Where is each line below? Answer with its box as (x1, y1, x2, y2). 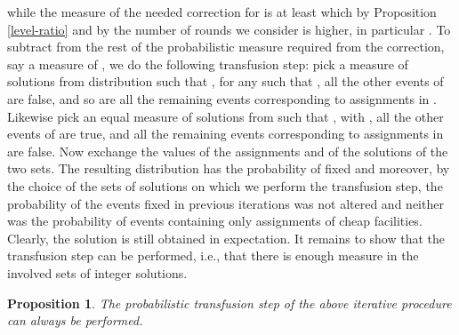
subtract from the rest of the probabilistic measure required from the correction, (7, 37, 445, 56)
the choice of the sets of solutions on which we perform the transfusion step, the (7, 176, 443, 195)
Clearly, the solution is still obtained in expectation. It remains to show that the (7, 228, 446, 247)
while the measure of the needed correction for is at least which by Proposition (7, 3, 437, 20)
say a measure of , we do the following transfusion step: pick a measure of (7, 54, 408, 73)
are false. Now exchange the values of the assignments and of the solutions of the (7, 141, 448, 160)
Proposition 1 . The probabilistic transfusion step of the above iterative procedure (7, 293, 452, 312)
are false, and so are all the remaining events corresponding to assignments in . (7, 89, 437, 108)
